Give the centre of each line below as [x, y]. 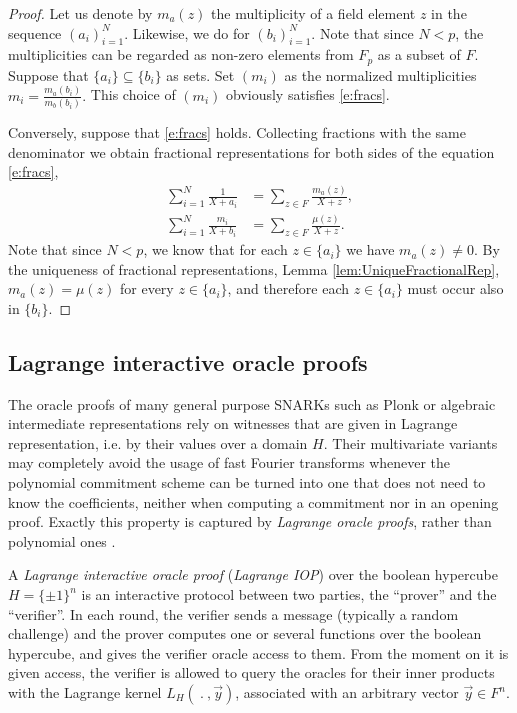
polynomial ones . [62, 540]
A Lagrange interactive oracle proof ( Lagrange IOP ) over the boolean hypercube [253, 574]
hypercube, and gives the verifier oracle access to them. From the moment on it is [258, 652]
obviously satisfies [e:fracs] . [307, 94]
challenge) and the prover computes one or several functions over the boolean [245, 633]
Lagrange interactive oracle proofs [188, 361]
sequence [35, 32]
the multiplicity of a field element [313, 13]
